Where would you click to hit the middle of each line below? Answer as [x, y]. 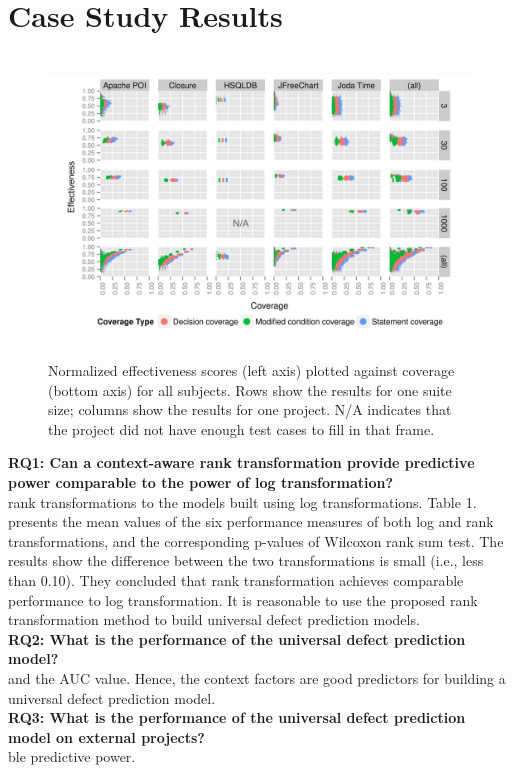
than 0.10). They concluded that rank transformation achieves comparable [236, 580]
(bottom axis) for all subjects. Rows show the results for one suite [250, 389]
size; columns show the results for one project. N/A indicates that [250, 409]
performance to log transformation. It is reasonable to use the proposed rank [243, 599]
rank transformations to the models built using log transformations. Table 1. [242, 501]
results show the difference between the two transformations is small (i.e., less [246, 560]
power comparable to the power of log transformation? [201, 482]
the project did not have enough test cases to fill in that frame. [241, 428]
